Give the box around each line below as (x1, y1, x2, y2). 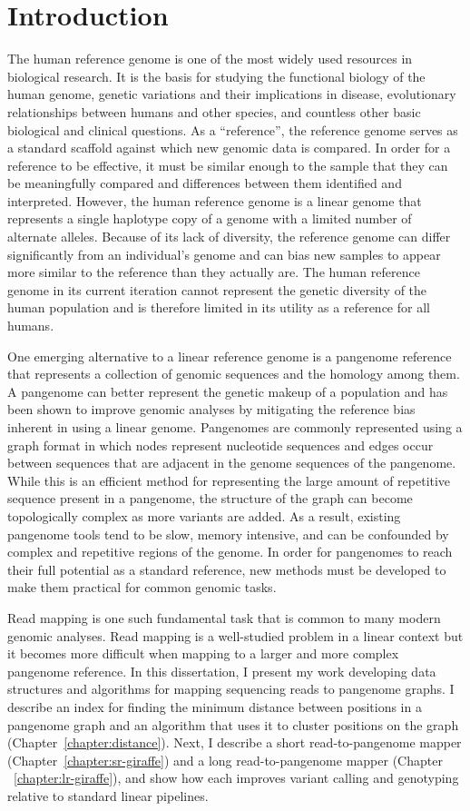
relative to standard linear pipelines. (7, 786, 209, 805)
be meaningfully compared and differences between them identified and (7, 173, 402, 193)
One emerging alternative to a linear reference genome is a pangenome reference (7, 346, 452, 365)
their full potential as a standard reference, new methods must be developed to (7, 559, 446, 579)
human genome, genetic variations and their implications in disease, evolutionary (7, 84, 456, 104)
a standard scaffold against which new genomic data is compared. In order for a (7, 138, 451, 157)
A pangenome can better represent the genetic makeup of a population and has (7, 381, 448, 401)
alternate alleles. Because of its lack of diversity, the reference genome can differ (7, 227, 451, 246)
